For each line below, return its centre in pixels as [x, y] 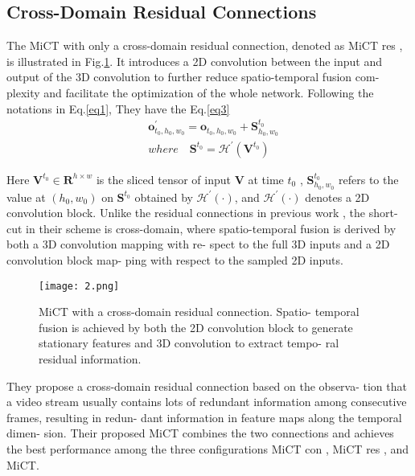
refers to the [369, 179]
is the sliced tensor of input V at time [190, 179]
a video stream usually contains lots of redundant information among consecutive [207, 402]
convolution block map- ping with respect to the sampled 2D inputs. [175, 259]
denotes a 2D [337, 197]
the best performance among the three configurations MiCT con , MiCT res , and [208, 448]
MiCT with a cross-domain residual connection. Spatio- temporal [199, 312]
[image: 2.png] [79, 286]
